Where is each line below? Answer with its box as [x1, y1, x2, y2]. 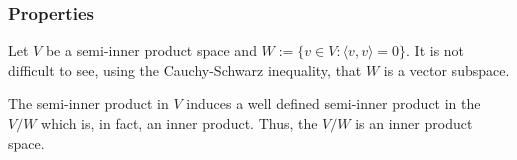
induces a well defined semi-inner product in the [186, 93, 481, 114]
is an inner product [355, 113, 473, 133]
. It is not [406, 40, 465, 61]
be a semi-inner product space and [45, 40, 257, 61]
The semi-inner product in [8, 93, 169, 114]
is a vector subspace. [383, 59, 510, 80]
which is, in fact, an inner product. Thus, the [41, 113, 318, 133]
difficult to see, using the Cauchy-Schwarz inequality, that [8, 59, 362, 80]
